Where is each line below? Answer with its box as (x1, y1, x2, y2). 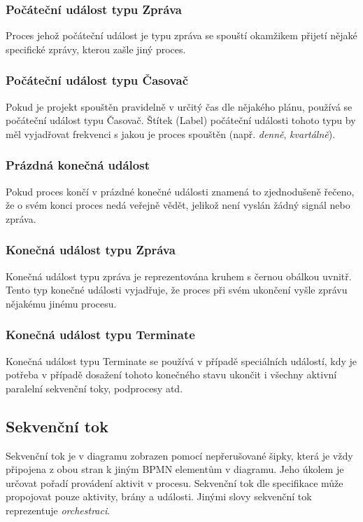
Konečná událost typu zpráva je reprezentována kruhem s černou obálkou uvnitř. (6, 268, 352, 283)
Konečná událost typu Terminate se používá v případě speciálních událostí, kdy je (6, 353, 357, 368)
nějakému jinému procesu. (6, 296, 117, 310)
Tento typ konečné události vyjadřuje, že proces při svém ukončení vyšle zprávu (6, 282, 348, 297)
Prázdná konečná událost (6, 156, 150, 174)
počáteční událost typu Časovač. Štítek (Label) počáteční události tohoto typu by (6, 113, 356, 128)
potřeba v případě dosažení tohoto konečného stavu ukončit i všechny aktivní (6, 367, 337, 382)
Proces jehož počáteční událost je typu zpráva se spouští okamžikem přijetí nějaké (6, 28, 357, 43)
